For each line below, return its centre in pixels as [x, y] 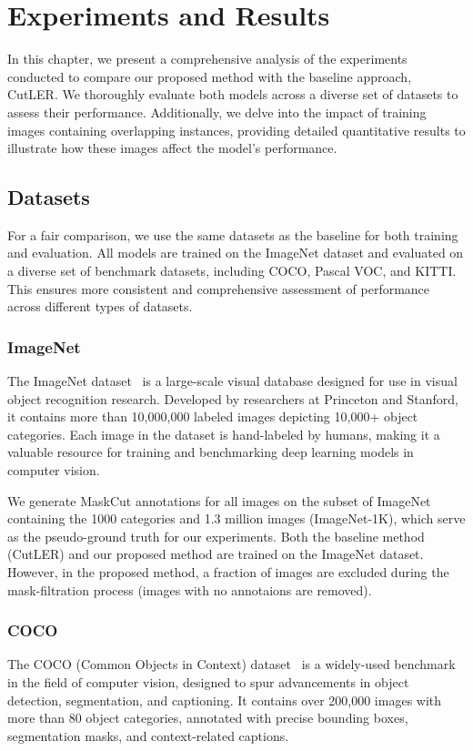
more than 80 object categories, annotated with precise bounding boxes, [208, 718]
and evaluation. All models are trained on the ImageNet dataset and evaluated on [236, 253]
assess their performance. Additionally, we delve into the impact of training [217, 112]
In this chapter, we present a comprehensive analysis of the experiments [207, 59]
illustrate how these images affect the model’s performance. [172, 148]
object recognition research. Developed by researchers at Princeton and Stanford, [233, 398]
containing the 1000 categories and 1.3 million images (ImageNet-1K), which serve [236, 518]
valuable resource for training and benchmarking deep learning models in [211, 452]
